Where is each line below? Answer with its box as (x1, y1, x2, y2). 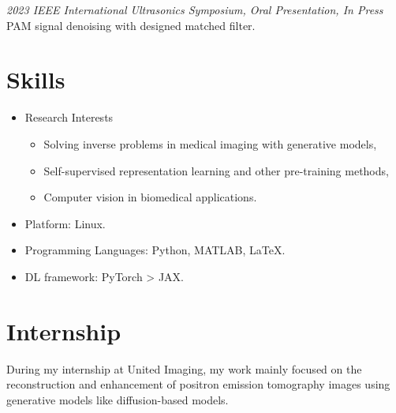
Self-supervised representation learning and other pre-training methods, (43, 162, 389, 178)
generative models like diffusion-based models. (6, 391, 229, 407)
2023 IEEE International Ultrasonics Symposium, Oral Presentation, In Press (6, 2, 383, 17)
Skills (6, 63, 65, 96)
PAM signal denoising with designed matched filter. (6, 17, 256, 33)
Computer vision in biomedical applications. (43, 189, 257, 205)
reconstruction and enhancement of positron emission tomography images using (6, 376, 390, 392)
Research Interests (24, 109, 114, 126)
